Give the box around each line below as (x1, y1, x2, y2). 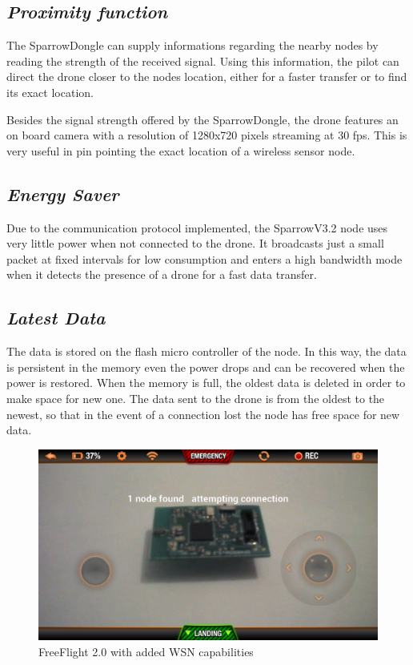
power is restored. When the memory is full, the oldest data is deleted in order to (6, 374, 406, 391)
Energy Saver (6, 181, 119, 206)
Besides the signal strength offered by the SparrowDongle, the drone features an (6, 111, 399, 127)
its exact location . (6, 83, 94, 100)
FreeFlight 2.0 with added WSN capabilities (38, 643, 254, 659)
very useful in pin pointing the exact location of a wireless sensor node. (6, 142, 355, 159)
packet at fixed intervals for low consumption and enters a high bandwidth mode (6, 250, 403, 267)
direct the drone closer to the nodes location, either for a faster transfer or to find (6, 68, 407, 85)
